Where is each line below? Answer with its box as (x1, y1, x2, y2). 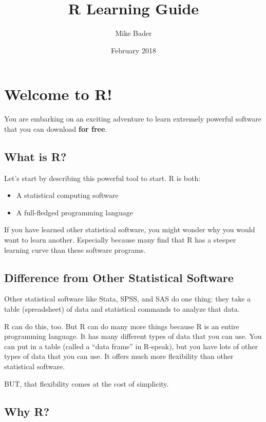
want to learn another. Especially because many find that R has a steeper (4, 234, 236, 245)
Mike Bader (115, 28, 152, 38)
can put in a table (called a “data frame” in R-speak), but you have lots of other (4, 340, 258, 351)
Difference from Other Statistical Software (4, 269, 234, 285)
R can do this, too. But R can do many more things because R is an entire (4, 320, 239, 331)
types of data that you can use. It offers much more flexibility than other (4, 351, 234, 361)
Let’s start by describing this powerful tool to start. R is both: (4, 172, 201, 183)
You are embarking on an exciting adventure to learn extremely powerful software (4, 113, 261, 124)
